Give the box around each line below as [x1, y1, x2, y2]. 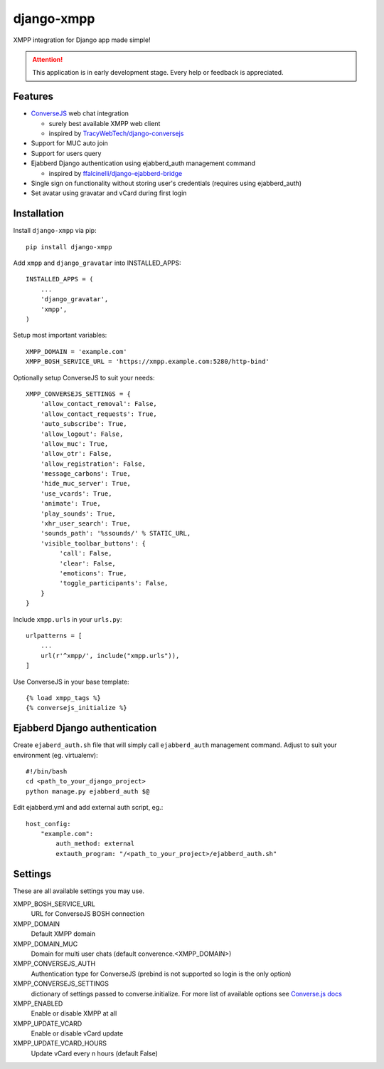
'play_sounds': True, [40, 509, 117, 518]
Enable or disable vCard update [31, 1029, 124, 1038]
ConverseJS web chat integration [31, 109, 129, 118]
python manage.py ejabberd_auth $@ [26, 787, 150, 796]
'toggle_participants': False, [59, 579, 169, 588]
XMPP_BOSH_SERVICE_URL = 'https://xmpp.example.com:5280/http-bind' [26, 358, 270, 366]
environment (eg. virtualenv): [13, 751, 99, 759]
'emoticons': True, [59, 569, 127, 577]
